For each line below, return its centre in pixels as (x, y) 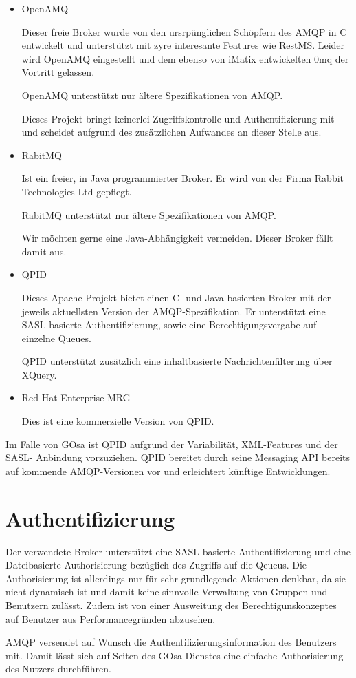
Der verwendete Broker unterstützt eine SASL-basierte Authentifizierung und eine (178, 551)
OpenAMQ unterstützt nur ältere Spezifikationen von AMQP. (152, 95)
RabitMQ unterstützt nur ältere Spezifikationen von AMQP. (149, 214)
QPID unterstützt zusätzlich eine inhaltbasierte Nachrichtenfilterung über (177, 361)
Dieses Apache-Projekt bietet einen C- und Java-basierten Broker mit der (176, 297)
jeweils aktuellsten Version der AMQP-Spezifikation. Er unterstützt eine (174, 311)
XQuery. (39, 374)
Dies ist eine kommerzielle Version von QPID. (118, 421)
